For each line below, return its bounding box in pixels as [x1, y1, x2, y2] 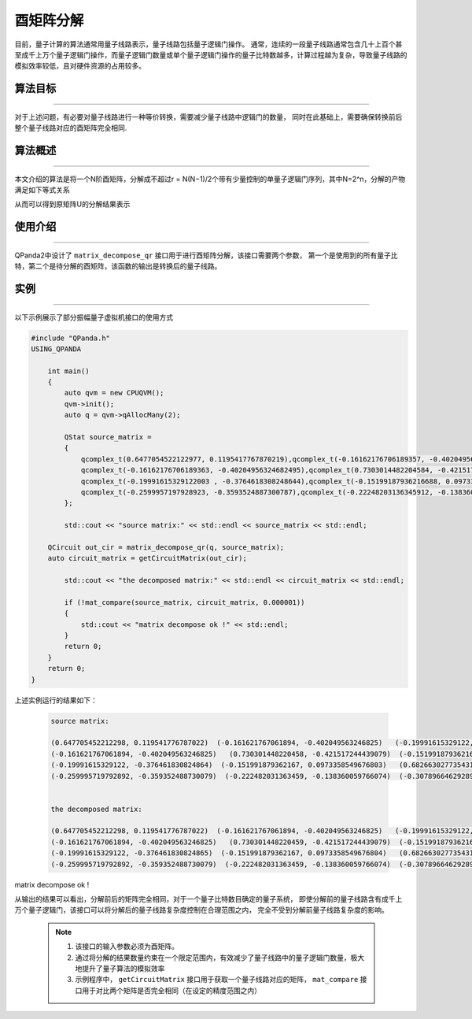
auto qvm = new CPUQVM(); [64, 388, 164, 398]
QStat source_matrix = [64, 433, 153, 442]
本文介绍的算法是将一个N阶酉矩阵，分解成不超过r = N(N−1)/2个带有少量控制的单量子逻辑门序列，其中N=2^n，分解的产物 [14, 174, 406, 183]
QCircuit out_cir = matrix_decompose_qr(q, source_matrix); [47, 543, 285, 551]
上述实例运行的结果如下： [14, 695, 98, 705]
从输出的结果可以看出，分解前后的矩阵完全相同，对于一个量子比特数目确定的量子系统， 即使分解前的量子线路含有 [14, 895, 382, 904]
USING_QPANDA [31, 344, 82, 354]
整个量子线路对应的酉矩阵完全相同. [14, 123, 127, 133]
